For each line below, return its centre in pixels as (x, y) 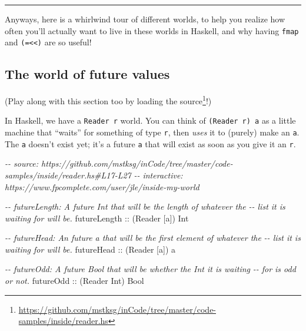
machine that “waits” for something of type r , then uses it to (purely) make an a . (152, 132)
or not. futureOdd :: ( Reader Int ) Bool (74, 281)
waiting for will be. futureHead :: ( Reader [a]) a (90, 249)
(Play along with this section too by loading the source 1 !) (108, 100)
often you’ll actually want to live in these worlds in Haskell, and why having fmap (152, 30)
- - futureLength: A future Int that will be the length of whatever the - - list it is (145, 206)
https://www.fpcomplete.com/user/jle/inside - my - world (102, 186)
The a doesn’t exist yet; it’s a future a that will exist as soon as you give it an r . (150, 143)
